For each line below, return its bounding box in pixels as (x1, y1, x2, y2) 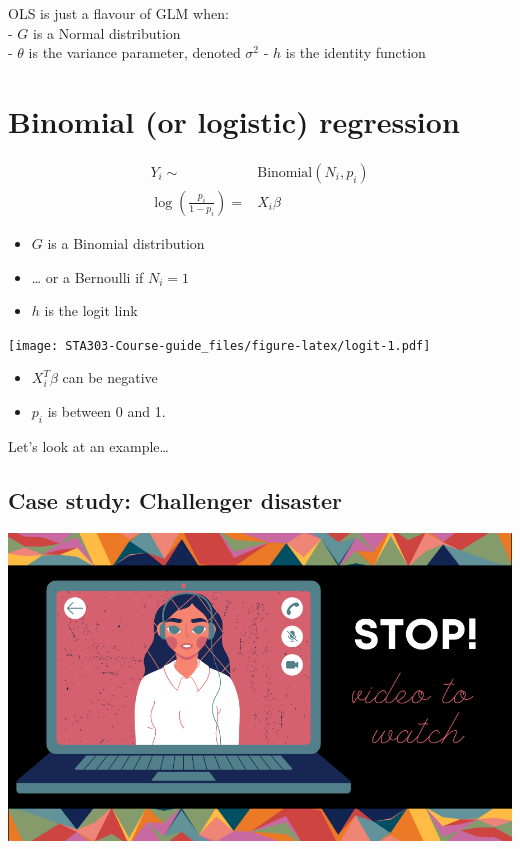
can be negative (62, 367, 158, 388)
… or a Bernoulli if (31, 266, 144, 287)
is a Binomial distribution (47, 232, 205, 253)
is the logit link (44, 300, 138, 321)
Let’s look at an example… (8, 435, 169, 456)
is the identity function (285, 42, 426, 63)
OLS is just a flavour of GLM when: (8, 3, 229, 23)
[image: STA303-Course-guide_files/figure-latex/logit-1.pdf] (8, 338, 431, 353)
